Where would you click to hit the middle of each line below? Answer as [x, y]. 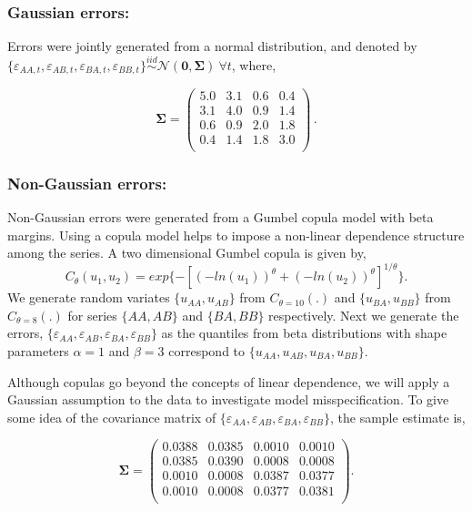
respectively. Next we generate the [364, 315]
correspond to [207, 350]
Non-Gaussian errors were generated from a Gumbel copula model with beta [221, 216]
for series [92, 315]
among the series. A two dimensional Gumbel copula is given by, [187, 253]
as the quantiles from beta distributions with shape [304, 333]
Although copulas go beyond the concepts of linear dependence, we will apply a [229, 381]
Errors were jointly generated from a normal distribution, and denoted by [212, 46]
